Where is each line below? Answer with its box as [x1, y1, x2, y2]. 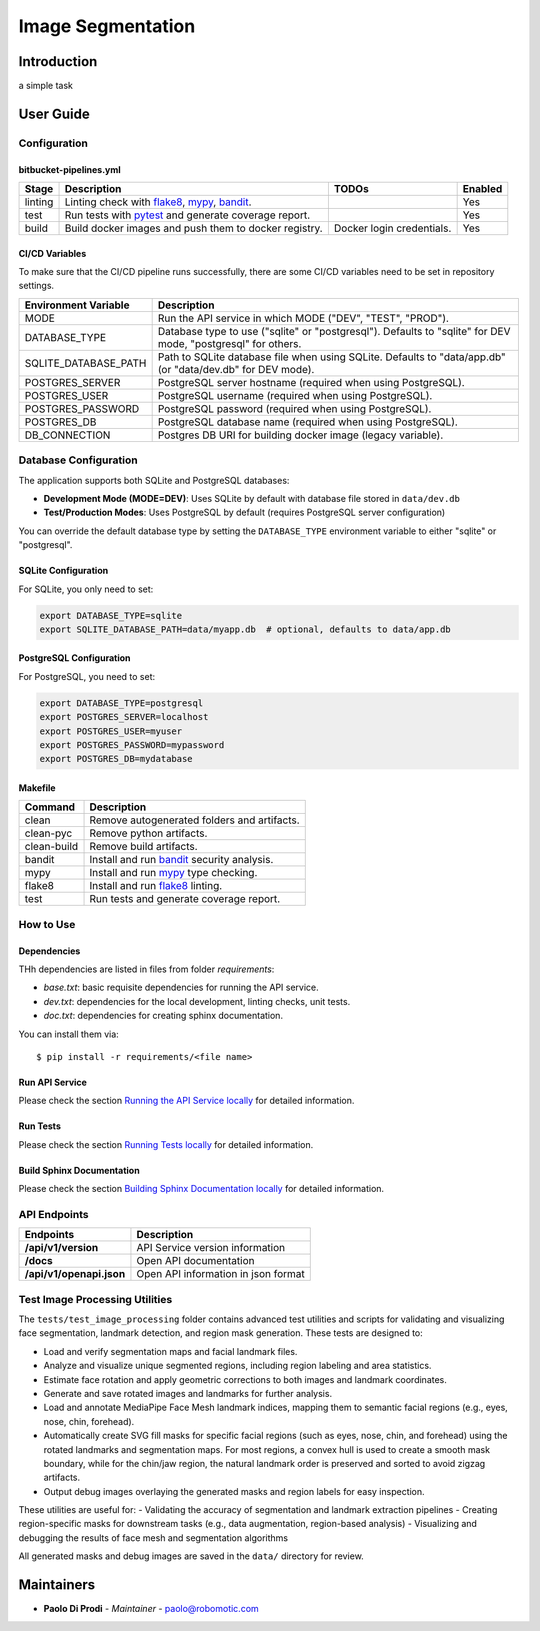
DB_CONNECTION [24, 428, 111, 442]
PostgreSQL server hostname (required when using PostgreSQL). [157, 375, 465, 389]
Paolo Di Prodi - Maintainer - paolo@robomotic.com [43, 1603, 259, 1615]
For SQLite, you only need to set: [18, 583, 154, 595]
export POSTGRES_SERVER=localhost [39, 711, 209, 723]
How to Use [18, 917, 76, 931]
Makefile [18, 782, 56, 794]
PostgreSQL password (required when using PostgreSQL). [157, 401, 432, 415]
